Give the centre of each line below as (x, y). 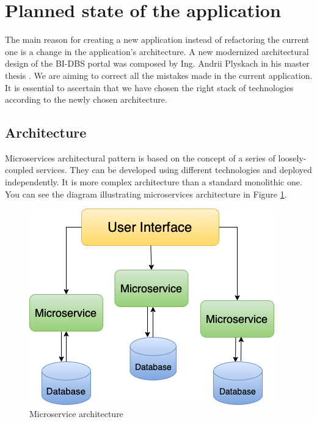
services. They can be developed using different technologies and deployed (174, 170)
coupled (19, 170)
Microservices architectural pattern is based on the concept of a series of (140, 157)
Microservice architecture (76, 413)
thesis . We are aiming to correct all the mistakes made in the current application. (159, 75)
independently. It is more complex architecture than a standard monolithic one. (154, 182)
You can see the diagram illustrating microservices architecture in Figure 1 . (146, 194)
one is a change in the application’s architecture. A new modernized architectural (157, 51)
